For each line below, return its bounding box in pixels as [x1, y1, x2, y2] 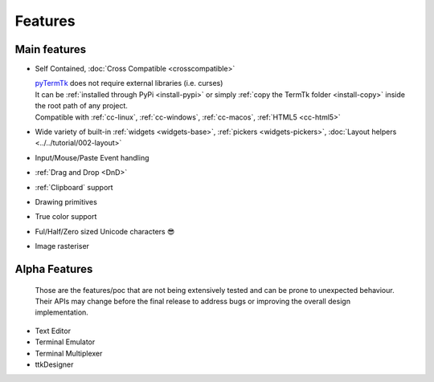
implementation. [35, 307, 88, 317]
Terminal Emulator [35, 337, 96, 347]
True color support [35, 212, 97, 221]
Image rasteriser [35, 242, 90, 251]
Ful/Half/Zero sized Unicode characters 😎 [35, 226, 175, 236]
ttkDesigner [35, 360, 74, 369]
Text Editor [35, 326, 72, 335]
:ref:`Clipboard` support [35, 182, 113, 192]
